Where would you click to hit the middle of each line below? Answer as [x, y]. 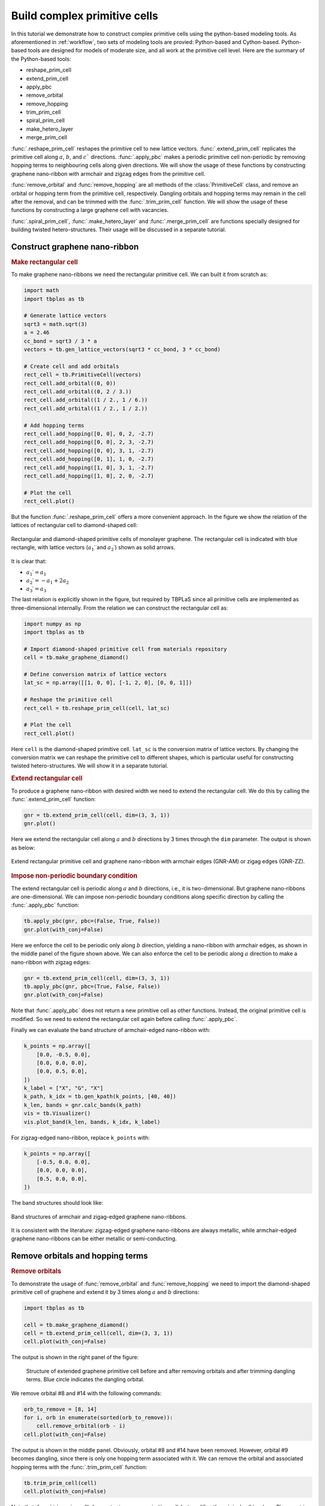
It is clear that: [29, 561]
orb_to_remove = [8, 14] [60, 1409]
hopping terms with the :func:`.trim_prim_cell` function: [79, 1467]
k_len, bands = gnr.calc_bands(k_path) [82, 1105]
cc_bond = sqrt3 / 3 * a [60, 341]
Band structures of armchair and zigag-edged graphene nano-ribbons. [99, 1216]
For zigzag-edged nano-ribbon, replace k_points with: [80, 1137]
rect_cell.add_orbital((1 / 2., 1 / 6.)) [86, 400]
